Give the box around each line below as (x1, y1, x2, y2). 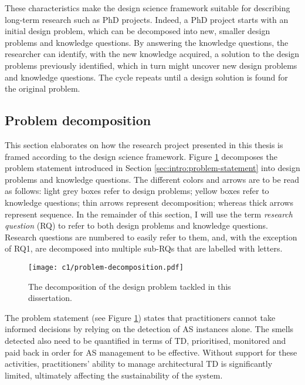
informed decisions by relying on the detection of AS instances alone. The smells (5, 323, 294, 335)
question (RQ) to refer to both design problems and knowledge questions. (5, 219, 268, 232)
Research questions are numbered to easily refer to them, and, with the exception (5, 230, 297, 243)
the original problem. (5, 82, 80, 95)
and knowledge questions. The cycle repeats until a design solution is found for (5, 71, 288, 83)
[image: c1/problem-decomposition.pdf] (28, 263, 184, 272)
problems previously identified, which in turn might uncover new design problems (5, 59, 297, 71)
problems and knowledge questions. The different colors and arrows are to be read (5, 173, 299, 185)
